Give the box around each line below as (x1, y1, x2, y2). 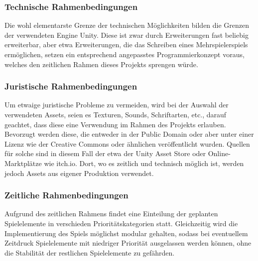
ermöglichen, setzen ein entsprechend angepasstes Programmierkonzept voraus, (4, 49, 245, 59)
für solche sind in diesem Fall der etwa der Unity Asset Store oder (4, 148, 206, 159)
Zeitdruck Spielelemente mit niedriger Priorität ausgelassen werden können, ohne (4, 238, 252, 248)
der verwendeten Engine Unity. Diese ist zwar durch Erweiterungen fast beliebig (4, 29, 249, 40)
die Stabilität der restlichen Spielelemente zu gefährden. (4, 247, 175, 258)
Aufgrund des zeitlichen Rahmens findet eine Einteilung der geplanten (4, 208, 218, 219)
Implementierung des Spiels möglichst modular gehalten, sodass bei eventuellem (4, 228, 248, 238)
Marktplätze (4, 158, 42, 168)
